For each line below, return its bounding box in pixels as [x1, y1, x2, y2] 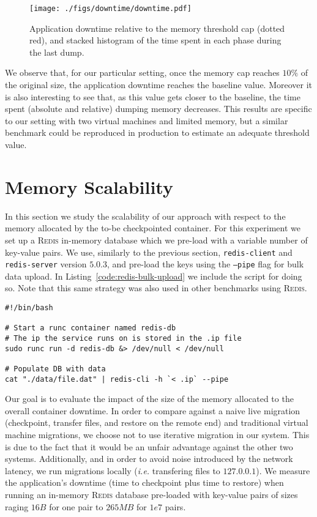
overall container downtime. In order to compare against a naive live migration [5, 404, 300, 417]
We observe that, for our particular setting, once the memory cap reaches [5, 66, 280, 79]
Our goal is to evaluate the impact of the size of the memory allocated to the [5, 392, 294, 405]
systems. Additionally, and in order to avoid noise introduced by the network [5, 452, 293, 465]
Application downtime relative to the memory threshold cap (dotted [29, 21, 285, 34]
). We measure [256, 464, 310, 477]
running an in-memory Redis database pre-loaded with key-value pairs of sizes [5, 488, 298, 500]
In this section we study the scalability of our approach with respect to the [5, 209, 286, 222]
